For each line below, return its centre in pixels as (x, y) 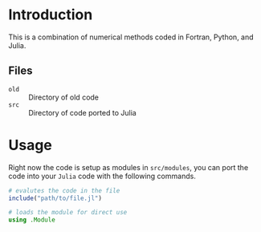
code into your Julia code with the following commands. (102, 176)
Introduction (51, 15)
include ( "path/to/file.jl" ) (55, 198)
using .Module (32, 220)
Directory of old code (63, 97)
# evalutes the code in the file (64, 190)
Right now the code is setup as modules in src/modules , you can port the (128, 167)
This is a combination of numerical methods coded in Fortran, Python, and (131, 37)
